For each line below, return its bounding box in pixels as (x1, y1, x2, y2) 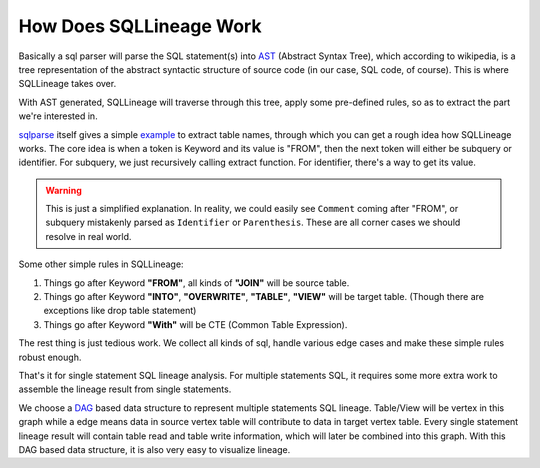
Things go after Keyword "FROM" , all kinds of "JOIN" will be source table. (43, 276, 350, 289)
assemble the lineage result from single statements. (18, 383, 232, 395)
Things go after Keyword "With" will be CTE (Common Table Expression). (43, 318, 348, 330)
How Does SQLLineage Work (18, 15, 262, 37)
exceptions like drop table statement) (43, 305, 197, 317)
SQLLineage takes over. (18, 78, 117, 90)
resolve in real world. (45, 230, 132, 242)
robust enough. (18, 351, 82, 363)
